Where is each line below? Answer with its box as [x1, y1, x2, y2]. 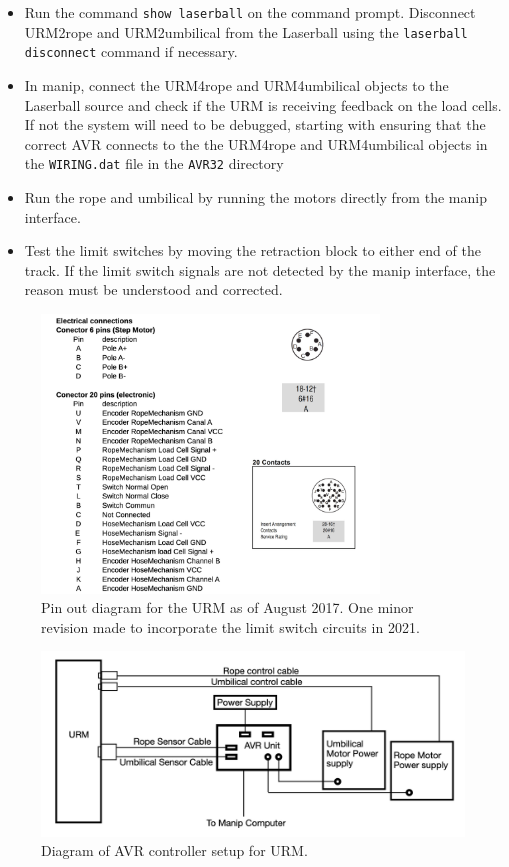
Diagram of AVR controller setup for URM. [41, 840, 308, 861]
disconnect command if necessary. [24, 41, 238, 62]
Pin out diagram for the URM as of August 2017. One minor [41, 597, 414, 618]
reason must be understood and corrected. [24, 279, 283, 300]
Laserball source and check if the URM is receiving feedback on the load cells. [24, 94, 502, 115]
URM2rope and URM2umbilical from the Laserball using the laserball [24, 21, 468, 42]
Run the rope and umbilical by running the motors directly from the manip [24, 187, 487, 207]
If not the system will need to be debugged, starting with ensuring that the [24, 114, 486, 135]
